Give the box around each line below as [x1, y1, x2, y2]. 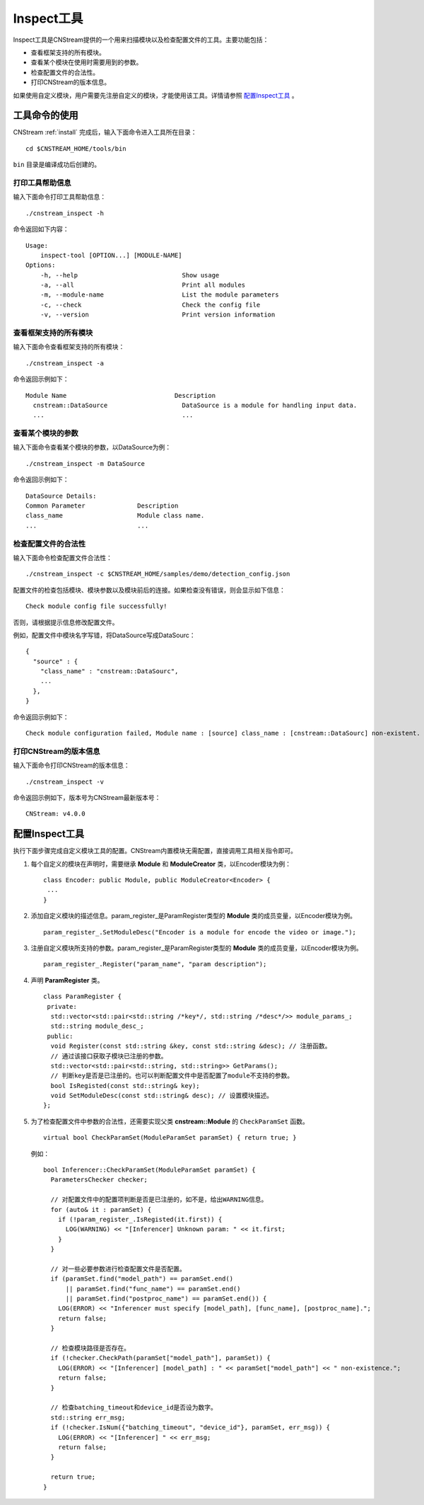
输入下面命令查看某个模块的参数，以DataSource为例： [13, 443, 172, 452]
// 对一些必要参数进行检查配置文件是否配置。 [50, 1264, 187, 1273]
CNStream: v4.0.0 [25, 810, 86, 818]
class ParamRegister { [43, 992, 122, 1001]
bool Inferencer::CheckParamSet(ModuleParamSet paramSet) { [43, 1166, 256, 1174]
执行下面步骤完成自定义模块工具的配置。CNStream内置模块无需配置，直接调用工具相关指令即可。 [13, 847, 297, 855]
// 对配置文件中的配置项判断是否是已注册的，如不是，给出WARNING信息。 [50, 1196, 268, 1203]
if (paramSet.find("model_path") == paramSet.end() [50, 1275, 233, 1283]
